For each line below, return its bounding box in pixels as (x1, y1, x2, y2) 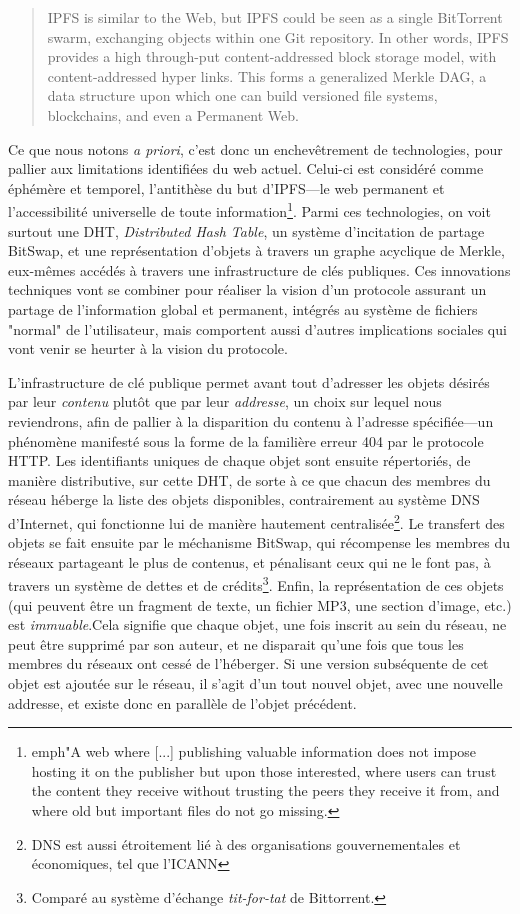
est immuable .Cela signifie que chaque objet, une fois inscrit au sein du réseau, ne (8, 614, 507, 635)
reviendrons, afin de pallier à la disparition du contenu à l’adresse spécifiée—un (8, 410, 494, 431)
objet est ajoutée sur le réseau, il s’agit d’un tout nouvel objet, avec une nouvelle (8, 672, 503, 693)
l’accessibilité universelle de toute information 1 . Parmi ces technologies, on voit (8, 198, 491, 221)
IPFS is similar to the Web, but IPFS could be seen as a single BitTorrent (47, 7, 503, 27)
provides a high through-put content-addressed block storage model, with (47, 46, 497, 67)
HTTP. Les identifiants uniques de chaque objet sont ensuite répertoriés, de (8, 450, 471, 471)
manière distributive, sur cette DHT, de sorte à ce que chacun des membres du (8, 469, 491, 490)
